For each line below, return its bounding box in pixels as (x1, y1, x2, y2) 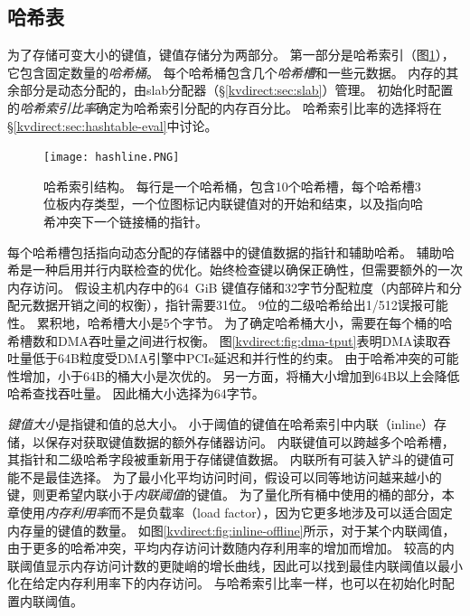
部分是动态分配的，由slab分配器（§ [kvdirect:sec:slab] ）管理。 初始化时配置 (19, 80, 454, 99)
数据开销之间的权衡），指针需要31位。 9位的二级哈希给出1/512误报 (32, 295, 423, 314)
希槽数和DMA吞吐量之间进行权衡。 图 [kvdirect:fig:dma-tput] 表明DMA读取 (7, 331, 438, 350)
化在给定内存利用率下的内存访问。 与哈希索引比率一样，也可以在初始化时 (7, 574, 442, 593)
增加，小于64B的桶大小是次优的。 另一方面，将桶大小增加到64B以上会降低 (19, 366, 460, 385)
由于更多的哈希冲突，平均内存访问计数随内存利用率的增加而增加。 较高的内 (7, 538, 455, 557)
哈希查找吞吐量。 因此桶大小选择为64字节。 (7, 384, 265, 403)
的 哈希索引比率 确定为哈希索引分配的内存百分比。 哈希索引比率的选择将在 (7, 98, 442, 117)
